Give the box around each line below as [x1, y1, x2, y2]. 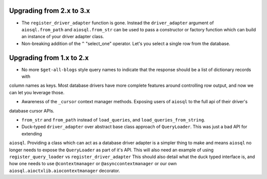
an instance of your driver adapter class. [21, 34, 104, 40]
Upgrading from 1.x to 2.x [9, 54, 89, 62]
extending [21, 130, 42, 136]
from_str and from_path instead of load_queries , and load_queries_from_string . [21, 117, 205, 122]
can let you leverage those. [9, 89, 65, 95]
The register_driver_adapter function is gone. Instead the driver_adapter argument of [21, 20, 214, 26]
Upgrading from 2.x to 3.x [9, 6, 90, 15]
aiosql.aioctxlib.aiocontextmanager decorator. [9, 168, 121, 174]
